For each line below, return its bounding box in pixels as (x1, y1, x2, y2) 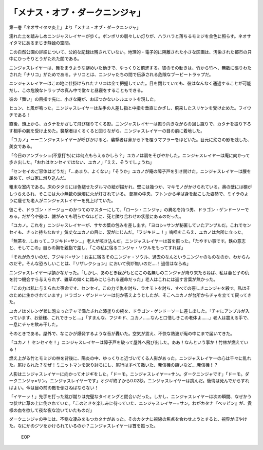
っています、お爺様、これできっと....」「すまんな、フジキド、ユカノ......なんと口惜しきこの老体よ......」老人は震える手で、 (9, 315, 252, 320)
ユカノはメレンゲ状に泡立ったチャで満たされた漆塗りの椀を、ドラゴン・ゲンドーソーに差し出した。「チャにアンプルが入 (9, 308, 250, 314)
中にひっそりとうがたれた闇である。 (9, 56, 82, 62)
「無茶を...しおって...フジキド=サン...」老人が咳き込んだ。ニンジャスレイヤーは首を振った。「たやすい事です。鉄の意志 (9, 238, 246, 244)
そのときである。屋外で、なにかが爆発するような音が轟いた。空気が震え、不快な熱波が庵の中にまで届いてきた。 (9, 330, 235, 336)
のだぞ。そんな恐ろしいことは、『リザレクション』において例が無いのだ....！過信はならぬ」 (9, 261, 191, 266)
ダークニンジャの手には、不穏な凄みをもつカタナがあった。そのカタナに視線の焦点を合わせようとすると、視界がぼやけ (9, 416, 247, 422)
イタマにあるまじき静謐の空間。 (9, 40, 73, 46)
